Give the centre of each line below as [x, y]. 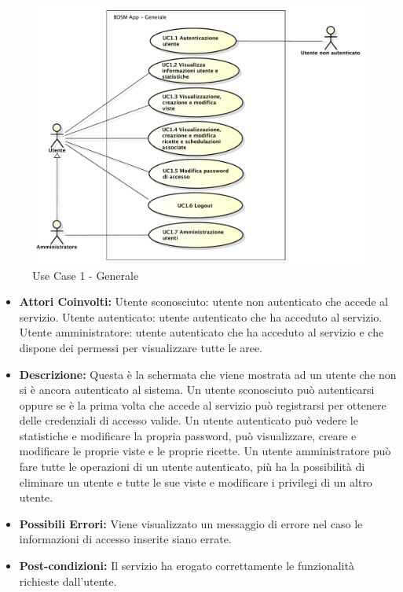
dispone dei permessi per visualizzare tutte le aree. [141, 347]
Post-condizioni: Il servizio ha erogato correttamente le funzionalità [187, 566]
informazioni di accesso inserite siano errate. [125, 539]
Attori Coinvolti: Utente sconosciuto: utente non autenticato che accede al [203, 302]
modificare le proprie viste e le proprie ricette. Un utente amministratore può [205, 451]
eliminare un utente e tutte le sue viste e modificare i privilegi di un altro [196, 482]
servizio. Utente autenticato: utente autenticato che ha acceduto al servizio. [201, 316]
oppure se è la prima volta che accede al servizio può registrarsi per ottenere [203, 404]
